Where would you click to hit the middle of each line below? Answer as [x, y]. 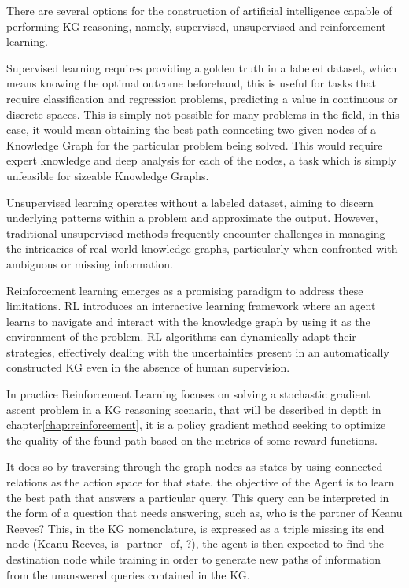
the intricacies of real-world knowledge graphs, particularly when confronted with [202, 248]
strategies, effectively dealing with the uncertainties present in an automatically [198, 351]
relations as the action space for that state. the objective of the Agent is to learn [201, 482]
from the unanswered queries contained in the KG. [128, 574]
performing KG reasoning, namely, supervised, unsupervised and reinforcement [196, 26]
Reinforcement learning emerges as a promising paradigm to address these [185, 290]
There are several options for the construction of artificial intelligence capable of [199, 10]
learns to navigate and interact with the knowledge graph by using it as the [188, 321]
